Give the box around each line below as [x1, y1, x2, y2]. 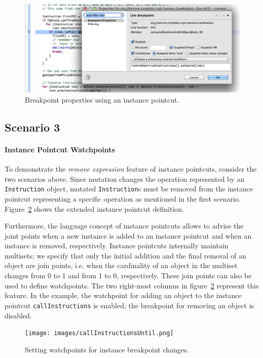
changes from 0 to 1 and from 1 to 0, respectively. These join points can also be [5, 270, 252, 281]
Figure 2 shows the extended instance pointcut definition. [5, 203, 184, 214]
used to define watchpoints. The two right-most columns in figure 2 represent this [5, 280, 259, 290]
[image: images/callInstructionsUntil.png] [25, 330, 174, 337]
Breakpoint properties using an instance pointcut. [25, 94, 179, 105]
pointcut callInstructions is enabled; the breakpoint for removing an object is [5, 300, 254, 310]
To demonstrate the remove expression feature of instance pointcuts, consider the [5, 164, 257, 174]
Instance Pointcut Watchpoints [5, 144, 115, 154]
